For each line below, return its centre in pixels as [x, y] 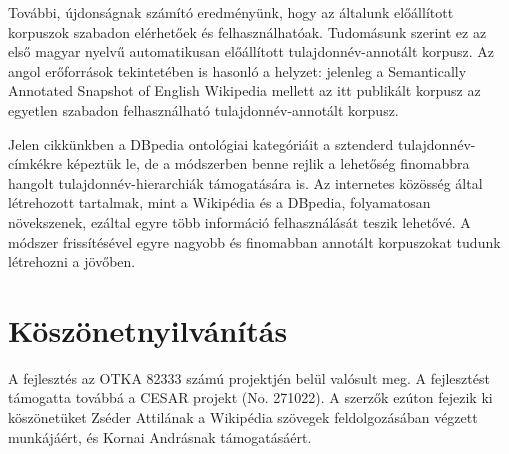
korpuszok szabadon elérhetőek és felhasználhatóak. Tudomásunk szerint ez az [247, 31]
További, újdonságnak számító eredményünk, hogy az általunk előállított [231, 12]
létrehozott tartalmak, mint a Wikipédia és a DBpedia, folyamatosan [219, 202]
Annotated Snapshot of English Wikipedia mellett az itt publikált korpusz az [244, 90]
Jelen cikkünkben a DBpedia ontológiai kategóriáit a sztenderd [201, 143]
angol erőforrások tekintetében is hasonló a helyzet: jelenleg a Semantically [237, 70]
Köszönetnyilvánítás [148, 329]
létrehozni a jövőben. [72, 261]
